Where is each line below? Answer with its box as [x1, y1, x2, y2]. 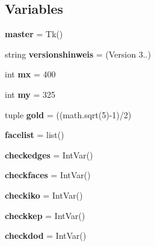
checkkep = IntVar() [5, 209, 85, 221]
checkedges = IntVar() [5, 148, 93, 161]
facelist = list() [5, 128, 64, 141]
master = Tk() [5, 28, 63, 40]
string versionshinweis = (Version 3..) [5, 47, 151, 60]
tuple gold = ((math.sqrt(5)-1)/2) [5, 108, 132, 121]
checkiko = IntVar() [5, 188, 83, 201]
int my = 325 [5, 88, 56, 100]
